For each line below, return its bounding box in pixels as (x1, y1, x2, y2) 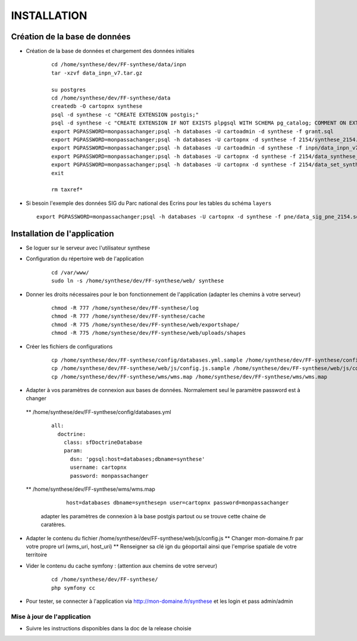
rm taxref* (51, 186, 83, 193)
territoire (26, 551, 48, 558)
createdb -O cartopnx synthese (51, 103, 143, 110)
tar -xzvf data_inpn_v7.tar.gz (51, 69, 143, 76)
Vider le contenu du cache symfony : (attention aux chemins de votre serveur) (26, 562, 218, 569)
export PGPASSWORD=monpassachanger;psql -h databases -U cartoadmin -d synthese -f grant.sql (51, 128, 334, 135)
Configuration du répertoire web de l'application (26, 255, 144, 262)
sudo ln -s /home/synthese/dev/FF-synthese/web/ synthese (51, 278, 224, 284)
